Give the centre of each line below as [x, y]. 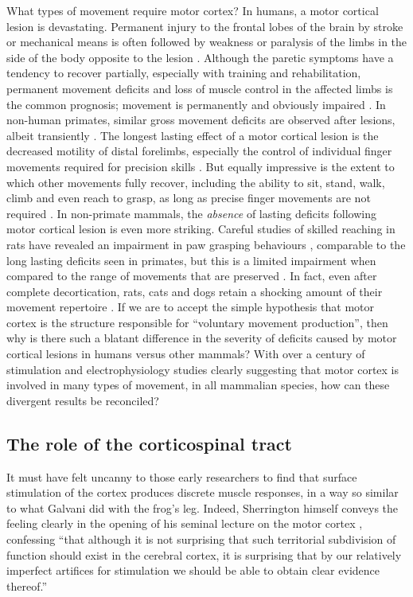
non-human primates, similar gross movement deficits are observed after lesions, [201, 120]
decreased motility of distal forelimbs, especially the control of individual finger [199, 151]
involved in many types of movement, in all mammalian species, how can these [198, 385]
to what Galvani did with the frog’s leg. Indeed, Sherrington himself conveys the [203, 507]
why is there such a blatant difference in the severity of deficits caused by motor [202, 338]
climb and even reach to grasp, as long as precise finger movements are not [189, 198]
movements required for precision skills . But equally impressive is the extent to [201, 166]
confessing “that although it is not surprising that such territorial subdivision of [201, 539]
